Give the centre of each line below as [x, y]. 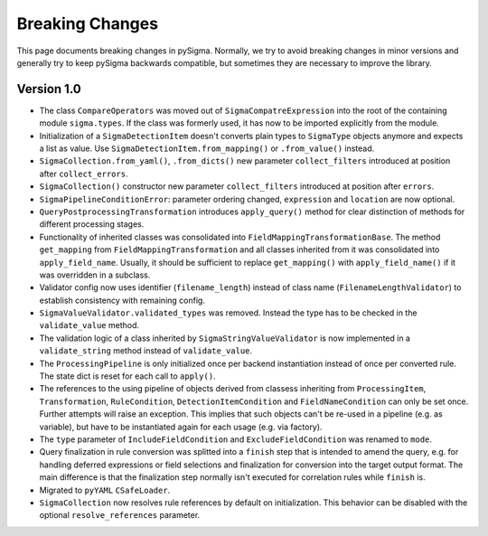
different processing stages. [92, 224]
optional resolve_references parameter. [120, 515]
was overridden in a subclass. [95, 275]
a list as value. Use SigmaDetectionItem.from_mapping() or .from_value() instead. [207, 148]
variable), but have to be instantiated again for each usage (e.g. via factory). [181, 427]
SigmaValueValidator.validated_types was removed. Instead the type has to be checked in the [228, 313]
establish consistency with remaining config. [122, 300]
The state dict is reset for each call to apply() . [127, 376]
